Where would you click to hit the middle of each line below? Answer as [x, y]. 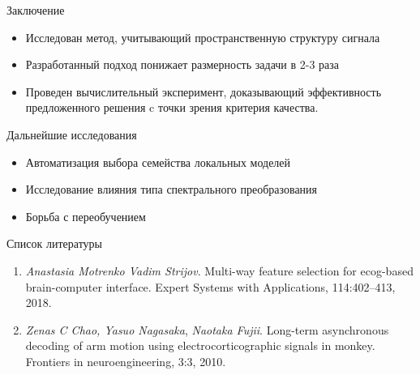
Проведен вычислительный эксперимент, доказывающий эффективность [204, 91]
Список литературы [55, 243]
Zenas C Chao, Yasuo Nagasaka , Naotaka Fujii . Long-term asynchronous [207, 329]
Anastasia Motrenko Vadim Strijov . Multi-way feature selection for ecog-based [219, 270]
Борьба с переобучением [86, 216]
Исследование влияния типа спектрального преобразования [171, 189]
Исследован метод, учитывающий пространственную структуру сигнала [203, 37]
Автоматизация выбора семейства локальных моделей [158, 162]
